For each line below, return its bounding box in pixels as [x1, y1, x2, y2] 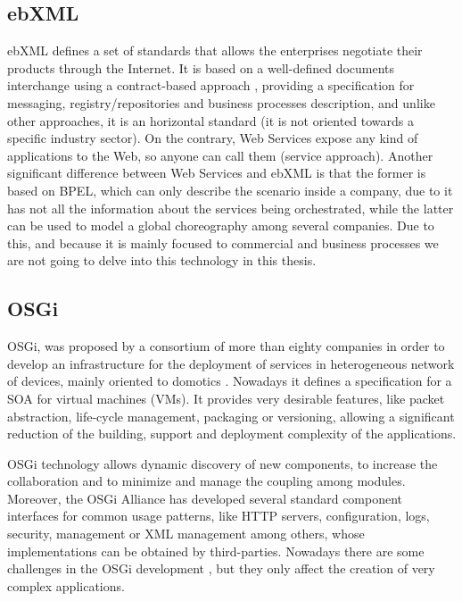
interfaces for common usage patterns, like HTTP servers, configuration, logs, [7, 506, 430, 525]
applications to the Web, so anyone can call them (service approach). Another [7, 146, 433, 164]
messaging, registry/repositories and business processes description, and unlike [7, 93, 435, 112]
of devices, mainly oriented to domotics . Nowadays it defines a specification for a [7, 371, 452, 390]
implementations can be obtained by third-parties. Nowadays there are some [7, 541, 425, 560]
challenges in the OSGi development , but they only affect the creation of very [7, 559, 435, 578]
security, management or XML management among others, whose [7, 524, 365, 543]
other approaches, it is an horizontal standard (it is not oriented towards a [7, 111, 415, 129]
